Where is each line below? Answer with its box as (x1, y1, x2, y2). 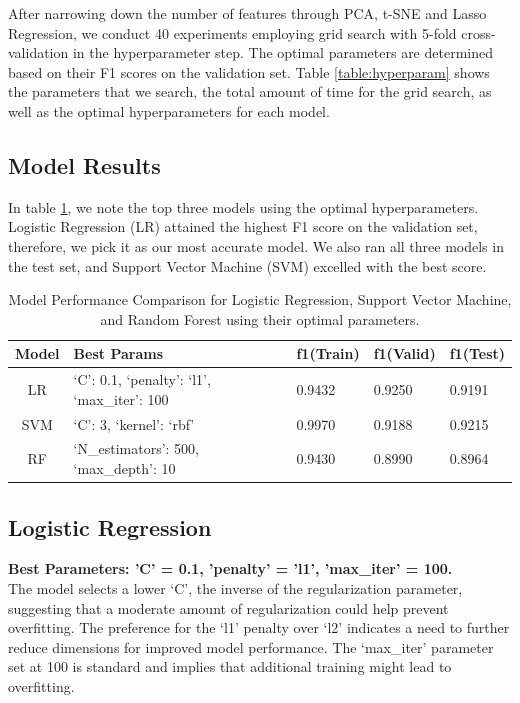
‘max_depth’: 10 (73, 458, 176, 479)
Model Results (8, 149, 161, 180)
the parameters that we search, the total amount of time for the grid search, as (8, 81, 492, 102)
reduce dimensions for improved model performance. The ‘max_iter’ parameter (8, 636, 494, 657)
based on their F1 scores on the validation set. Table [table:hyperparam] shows (8, 61, 490, 82)
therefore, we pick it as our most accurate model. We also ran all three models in (8, 235, 504, 256)
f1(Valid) (373, 343, 436, 364)
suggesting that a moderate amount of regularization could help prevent (8, 597, 449, 618)
